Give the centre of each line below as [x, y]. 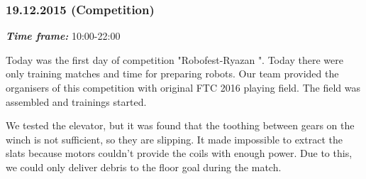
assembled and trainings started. [76, 101]
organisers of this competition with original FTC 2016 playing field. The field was [183, 87]
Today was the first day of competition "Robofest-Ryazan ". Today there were [174, 59]
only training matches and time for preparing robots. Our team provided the [172, 74]
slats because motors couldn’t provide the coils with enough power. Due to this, [179, 153]
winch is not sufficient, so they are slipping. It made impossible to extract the [174, 139]
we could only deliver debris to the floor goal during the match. [144, 167]
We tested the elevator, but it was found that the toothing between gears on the [180, 125]
